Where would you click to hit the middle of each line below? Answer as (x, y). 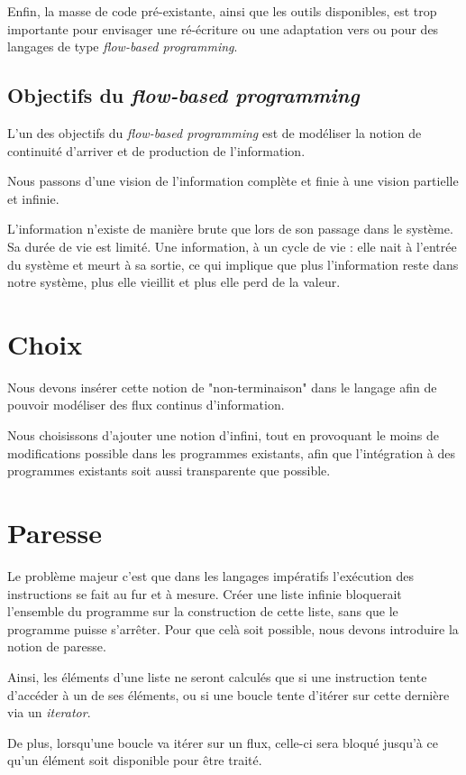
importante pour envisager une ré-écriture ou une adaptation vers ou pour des (223, 28)
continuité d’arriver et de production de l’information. (156, 150)
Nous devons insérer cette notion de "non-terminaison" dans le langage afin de (222, 387)
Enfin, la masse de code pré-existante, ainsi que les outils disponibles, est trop (222, 11)
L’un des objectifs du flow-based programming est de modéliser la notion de (215, 132)
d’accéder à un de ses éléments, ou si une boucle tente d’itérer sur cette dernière (228, 694)
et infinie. (33, 198)
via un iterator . (49, 712)
